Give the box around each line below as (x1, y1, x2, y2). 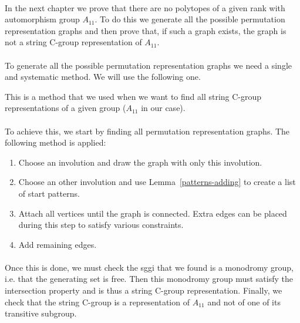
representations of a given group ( (5, 102, 126, 114)
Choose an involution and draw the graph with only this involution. (18, 156, 262, 168)
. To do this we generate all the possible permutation (95, 13, 285, 25)
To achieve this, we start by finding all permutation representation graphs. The (5, 125, 290, 137)
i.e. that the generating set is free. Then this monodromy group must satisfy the (5, 272, 293, 285)
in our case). (141, 102, 186, 114)
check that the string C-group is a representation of (5, 295, 190, 308)
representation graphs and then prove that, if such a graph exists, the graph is (5, 24, 286, 36)
